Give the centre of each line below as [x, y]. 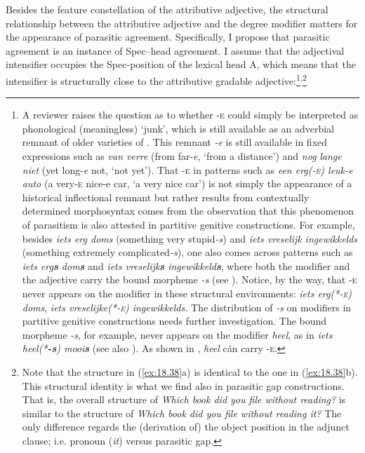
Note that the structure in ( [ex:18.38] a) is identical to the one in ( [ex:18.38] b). [190, 371]
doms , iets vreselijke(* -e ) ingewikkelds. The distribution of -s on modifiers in [187, 307]
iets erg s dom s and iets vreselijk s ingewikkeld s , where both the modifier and [186, 265]
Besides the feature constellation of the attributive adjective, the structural [167, 9]
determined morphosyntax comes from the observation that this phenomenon [188, 211]
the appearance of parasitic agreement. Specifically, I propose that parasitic [168, 37]
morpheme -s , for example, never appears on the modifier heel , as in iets [177, 334]
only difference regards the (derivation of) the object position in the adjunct [186, 427]
